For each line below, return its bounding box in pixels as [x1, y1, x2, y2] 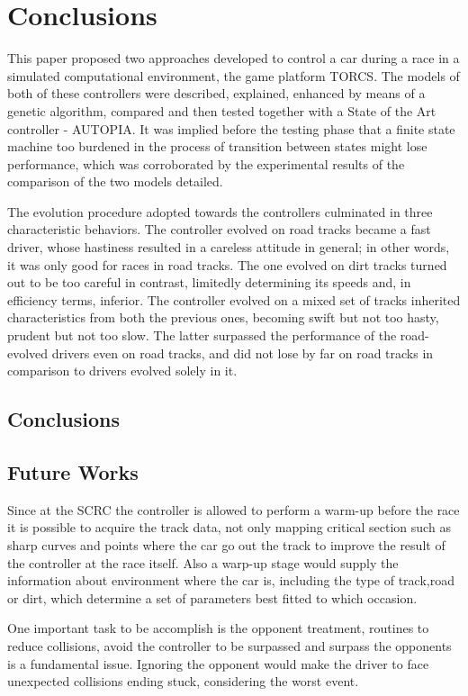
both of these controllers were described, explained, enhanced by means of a [7, 84, 426, 103]
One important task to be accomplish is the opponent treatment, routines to [7, 619, 429, 637]
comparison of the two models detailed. [7, 172, 223, 191]
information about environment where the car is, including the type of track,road [7, 571, 454, 590]
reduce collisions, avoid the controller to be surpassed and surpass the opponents [7, 636, 452, 655]
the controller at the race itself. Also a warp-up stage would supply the [7, 553, 399, 572]
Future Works [7, 457, 139, 485]
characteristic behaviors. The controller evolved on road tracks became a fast [7, 220, 431, 239]
